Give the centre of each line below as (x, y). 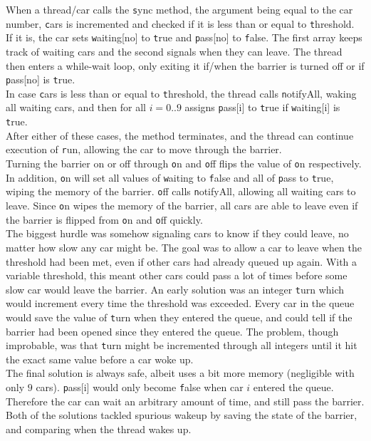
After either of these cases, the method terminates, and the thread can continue (180, 135)
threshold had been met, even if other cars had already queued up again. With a (182, 261)
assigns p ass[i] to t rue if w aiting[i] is (262, 107)
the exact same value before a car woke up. (100, 359)
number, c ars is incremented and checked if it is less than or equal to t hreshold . (180, 23)
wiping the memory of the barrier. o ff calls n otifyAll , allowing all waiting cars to (181, 191)
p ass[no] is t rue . (41, 79)
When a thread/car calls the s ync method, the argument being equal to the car (179, 9)
